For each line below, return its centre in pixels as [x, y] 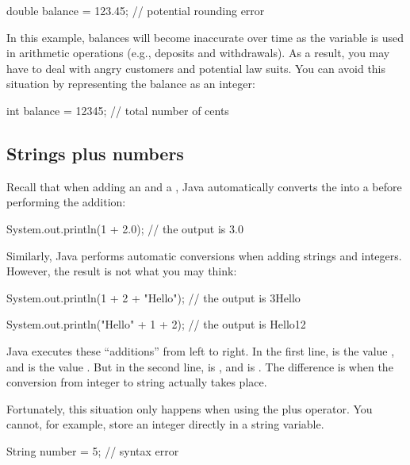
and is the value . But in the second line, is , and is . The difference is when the [200, 366]
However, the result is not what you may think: [122, 271]
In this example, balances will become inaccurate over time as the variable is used [205, 37]
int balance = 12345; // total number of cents [118, 110]
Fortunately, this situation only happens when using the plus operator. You [190, 408]
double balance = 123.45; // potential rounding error [136, 10]
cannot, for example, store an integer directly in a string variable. [165, 424]
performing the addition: [66, 202]
